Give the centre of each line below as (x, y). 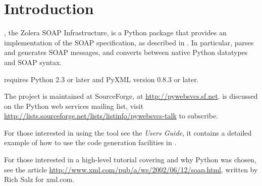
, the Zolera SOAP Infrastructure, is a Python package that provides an (115, 33)
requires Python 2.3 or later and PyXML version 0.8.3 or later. (101, 79)
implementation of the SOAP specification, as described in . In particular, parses (129, 42)
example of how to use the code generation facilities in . (90, 142)
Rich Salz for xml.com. (39, 179)
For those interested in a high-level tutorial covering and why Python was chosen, (130, 160)
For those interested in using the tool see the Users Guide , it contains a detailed (128, 132)
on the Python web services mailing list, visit (74, 106)
